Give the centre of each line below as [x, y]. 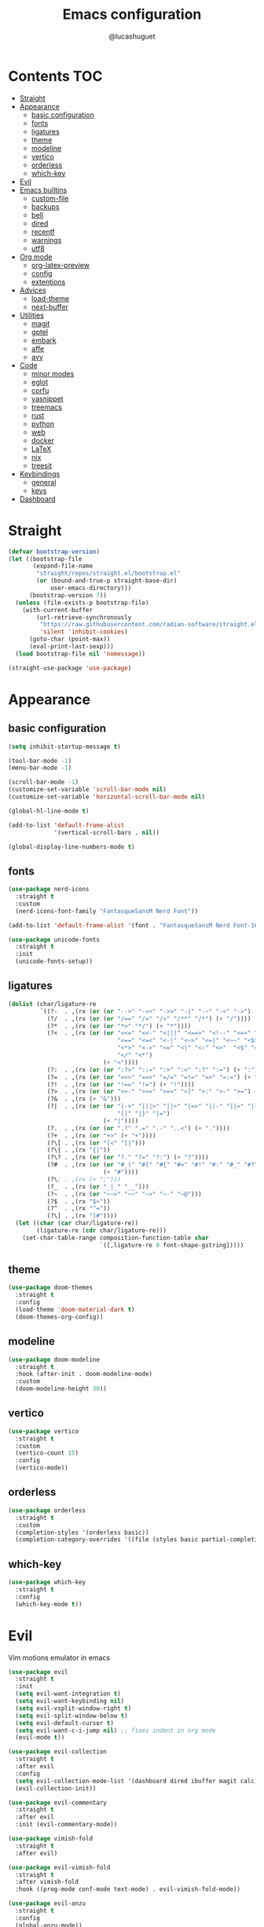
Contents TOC [55, 76]
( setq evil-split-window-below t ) [71, 1716]
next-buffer [50, 306]
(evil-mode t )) [40, 1738]
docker [43, 440]
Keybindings [40, 474]
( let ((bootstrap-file [45, 559]
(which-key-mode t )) [49, 1604]
